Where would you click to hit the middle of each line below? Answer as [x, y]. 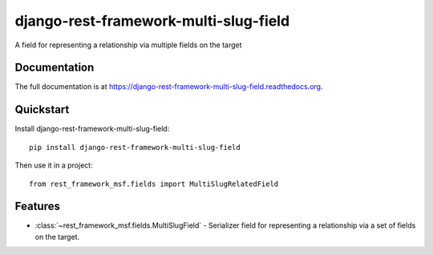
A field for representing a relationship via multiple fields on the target [128, 45]
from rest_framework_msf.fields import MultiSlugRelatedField [154, 184]
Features [37, 206]
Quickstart [42, 109]
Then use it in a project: [54, 165]
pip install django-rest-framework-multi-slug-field [135, 147]
